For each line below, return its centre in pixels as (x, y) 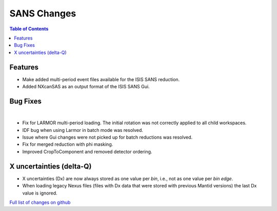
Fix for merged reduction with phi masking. (68, 144)
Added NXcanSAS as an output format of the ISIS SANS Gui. (86, 87)
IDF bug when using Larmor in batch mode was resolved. (83, 130)
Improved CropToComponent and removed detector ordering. (87, 151)
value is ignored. (40, 193)
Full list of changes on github (40, 202)
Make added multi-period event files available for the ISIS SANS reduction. (101, 79)
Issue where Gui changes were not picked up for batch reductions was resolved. (107, 137)
